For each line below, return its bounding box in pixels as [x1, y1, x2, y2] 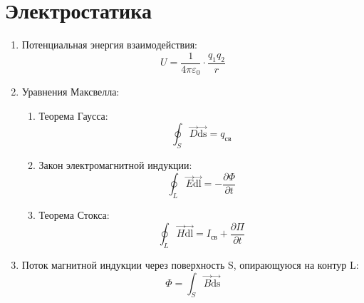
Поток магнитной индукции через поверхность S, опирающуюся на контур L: [21, 257, 359, 272]
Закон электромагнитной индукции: [38, 158, 192, 173]
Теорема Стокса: [38, 207, 110, 222]
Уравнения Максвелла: [21, 84, 120, 99]
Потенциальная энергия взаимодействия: [21, 37, 197, 52]
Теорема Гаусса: [38, 108, 108, 123]
